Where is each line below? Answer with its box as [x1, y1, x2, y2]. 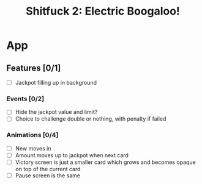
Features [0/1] [6, 63, 61, 73]
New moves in [15, 144, 51, 152]
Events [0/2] [6, 94, 45, 103]
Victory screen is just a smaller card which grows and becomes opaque [15, 158, 196, 166]
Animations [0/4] [6, 131, 59, 140]
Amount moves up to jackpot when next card [15, 151, 129, 159]
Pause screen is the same [15, 172, 81, 179]
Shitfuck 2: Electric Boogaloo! [25, 4, 181, 18]
